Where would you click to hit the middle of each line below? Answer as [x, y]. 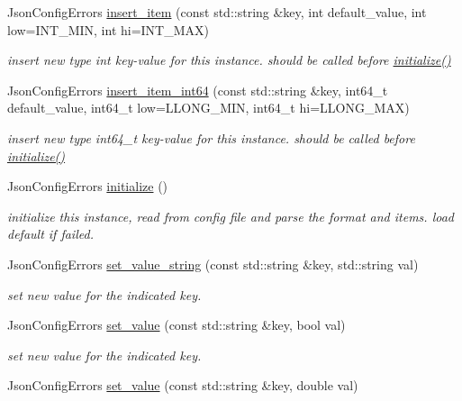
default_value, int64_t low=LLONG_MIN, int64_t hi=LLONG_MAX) [208, 108]
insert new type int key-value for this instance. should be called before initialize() [229, 60]
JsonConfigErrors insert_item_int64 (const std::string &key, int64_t [198, 90]
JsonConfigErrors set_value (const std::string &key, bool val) [177, 325]
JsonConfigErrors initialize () [88, 186]
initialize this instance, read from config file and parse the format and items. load [231, 216]
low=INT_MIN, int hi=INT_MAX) [109, 29]
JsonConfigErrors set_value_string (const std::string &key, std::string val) [213, 264]
